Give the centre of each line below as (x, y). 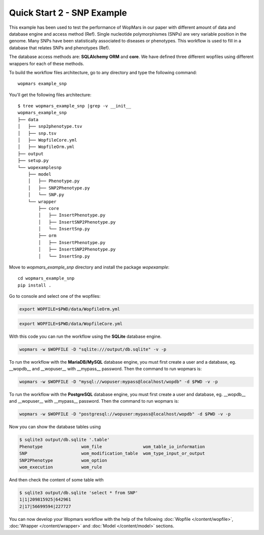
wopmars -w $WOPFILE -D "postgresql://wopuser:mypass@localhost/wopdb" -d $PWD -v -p (125, 414)
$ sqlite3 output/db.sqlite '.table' (65, 440)
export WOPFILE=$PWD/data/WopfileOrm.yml (70, 309)
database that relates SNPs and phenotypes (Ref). (59, 48)
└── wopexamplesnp (40, 167)
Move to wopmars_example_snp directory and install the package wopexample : (89, 267)
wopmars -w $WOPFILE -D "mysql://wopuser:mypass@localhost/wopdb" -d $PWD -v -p (119, 382)
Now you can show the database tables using (55, 427)
